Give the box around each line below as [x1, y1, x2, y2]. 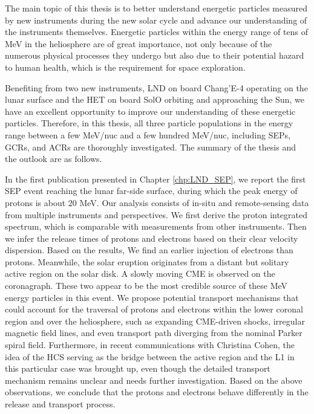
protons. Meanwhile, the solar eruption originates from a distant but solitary [5, 255, 289, 268]
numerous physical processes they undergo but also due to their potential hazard [5, 49, 304, 62]
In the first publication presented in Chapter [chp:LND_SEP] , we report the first [5, 172, 306, 185]
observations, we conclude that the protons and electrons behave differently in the [5, 386, 309, 398]
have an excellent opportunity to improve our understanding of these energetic [5, 105, 296, 117]
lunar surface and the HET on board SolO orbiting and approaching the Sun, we [5, 93, 304, 106]
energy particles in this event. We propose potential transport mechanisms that [5, 291, 299, 303]
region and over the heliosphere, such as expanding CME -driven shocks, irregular [5, 314, 305, 327]
